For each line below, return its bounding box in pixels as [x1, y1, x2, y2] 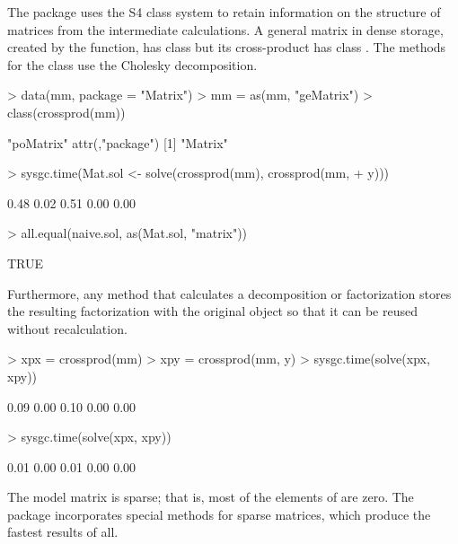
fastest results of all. [7, 522, 119, 541]
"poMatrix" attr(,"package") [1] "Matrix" [7, 133, 228, 152]
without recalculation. [7, 319, 128, 338]
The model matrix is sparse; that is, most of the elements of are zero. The [7, 487, 414, 506]
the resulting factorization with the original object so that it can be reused [7, 302, 418, 320]
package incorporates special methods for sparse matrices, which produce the [7, 505, 431, 523]
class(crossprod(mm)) [7, 102, 126, 121]
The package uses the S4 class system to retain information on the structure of [7, 3, 441, 21]
